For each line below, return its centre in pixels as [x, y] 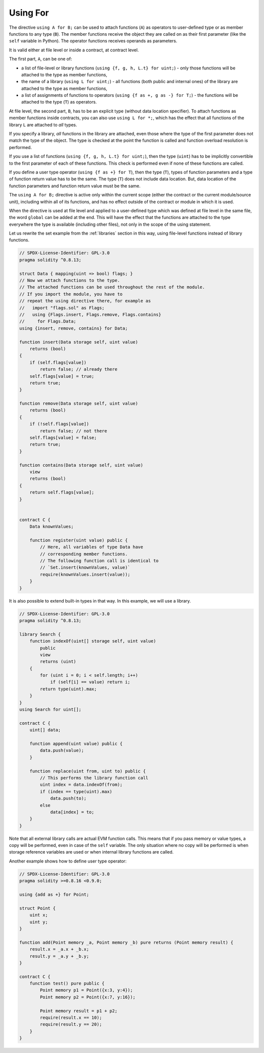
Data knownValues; [52, 527]
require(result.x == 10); [71, 1018]
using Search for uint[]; [50, 709]
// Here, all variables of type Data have [92, 547]
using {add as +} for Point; [54, 894]
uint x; [39, 915]
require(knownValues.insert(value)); [85, 574]
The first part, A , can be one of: [41, 59]
